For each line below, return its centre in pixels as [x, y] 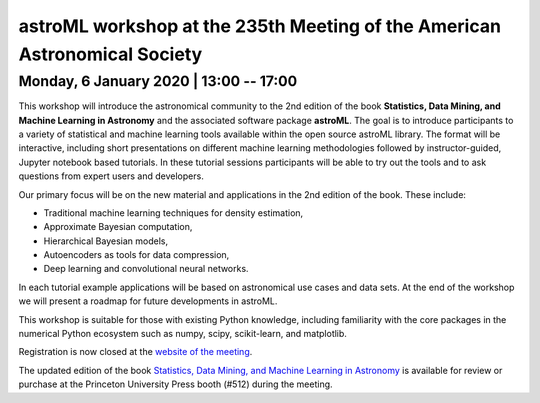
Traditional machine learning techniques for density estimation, [173, 212]
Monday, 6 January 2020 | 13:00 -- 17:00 [158, 81]
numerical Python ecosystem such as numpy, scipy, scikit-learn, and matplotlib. [182, 334]
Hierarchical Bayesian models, [106, 241]
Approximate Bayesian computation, [118, 227]
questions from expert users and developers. [111, 176]
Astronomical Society [110, 54]
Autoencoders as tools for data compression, [136, 255]
